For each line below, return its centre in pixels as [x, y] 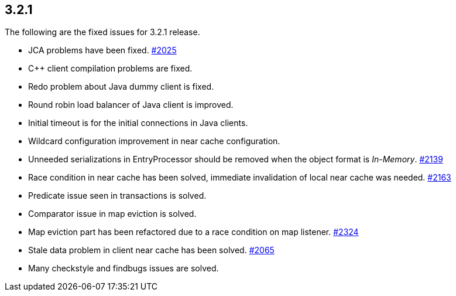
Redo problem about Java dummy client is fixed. [121, 87]
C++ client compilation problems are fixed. [110, 69]
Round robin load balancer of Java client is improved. [131, 105]
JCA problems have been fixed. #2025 [102, 50]
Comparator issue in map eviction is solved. [112, 214]
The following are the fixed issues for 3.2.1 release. [102, 32]
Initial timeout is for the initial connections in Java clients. [138, 123]
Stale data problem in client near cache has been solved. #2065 [151, 250]
